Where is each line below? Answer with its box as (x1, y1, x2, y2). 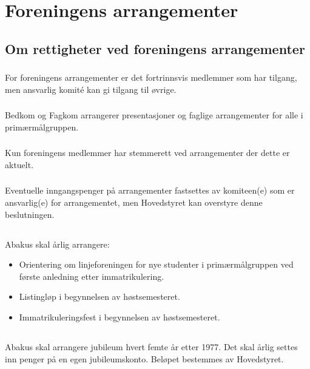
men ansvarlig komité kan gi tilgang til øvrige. (5, 83, 177, 95)
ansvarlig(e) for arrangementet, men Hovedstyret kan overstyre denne (5, 196, 263, 208)
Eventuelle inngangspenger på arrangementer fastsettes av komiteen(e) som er (5, 184, 295, 197)
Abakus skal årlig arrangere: (5, 237, 110, 250)
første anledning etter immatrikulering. (19, 269, 164, 282)
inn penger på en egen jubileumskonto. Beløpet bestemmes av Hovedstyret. (5, 352, 284, 365)
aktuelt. (5, 158, 34, 171)
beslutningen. (5, 208, 55, 220)
